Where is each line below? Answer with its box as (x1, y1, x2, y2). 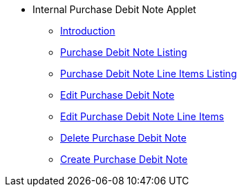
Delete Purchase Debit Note (60, 132, 187, 144)
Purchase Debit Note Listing (60, 46, 187, 58)
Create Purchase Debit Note (60, 153, 188, 165)
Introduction (60, 25, 115, 37)
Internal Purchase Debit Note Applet (32, 3, 196, 15)
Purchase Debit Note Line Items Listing (60, 68, 237, 79)
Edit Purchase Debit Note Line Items (60, 111, 224, 122)
